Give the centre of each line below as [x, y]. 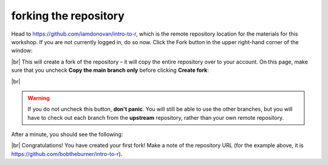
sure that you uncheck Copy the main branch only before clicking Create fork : [110, 70]
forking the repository [68, 16]
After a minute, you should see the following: [67, 134]
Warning [39, 98]
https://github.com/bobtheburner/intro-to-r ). [67, 154]
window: [22, 51]
